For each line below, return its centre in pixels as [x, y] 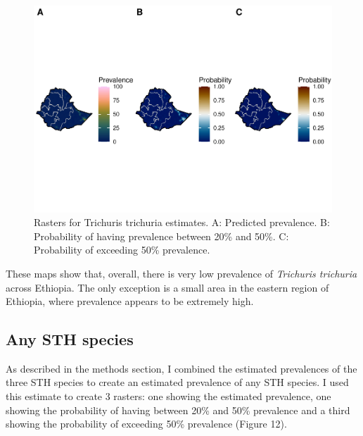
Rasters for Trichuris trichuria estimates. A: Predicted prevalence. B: [182, 222]
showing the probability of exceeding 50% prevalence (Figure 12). [146, 424]
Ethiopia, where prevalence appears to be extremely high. [130, 301]
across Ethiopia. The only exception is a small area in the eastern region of [167, 287]
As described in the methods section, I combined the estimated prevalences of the [181, 368]
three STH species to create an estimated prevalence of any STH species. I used [177, 382]
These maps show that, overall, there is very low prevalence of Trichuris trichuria [181, 273]
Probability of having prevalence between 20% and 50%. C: [161, 236]
